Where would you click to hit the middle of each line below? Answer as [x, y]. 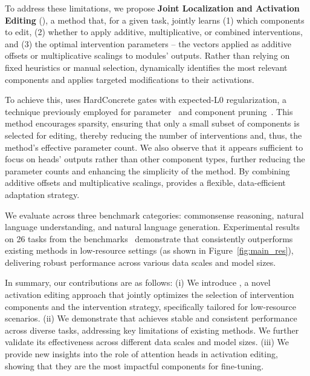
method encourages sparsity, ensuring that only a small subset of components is [152, 123]
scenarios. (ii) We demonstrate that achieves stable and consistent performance [151, 318]
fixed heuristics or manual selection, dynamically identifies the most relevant [146, 67]
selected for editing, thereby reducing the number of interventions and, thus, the [153, 135]
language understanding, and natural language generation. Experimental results [152, 227]
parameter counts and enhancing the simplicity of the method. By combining [147, 170]
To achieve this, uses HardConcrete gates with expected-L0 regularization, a [146, 100]
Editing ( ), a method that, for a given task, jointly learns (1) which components [155, 20]
